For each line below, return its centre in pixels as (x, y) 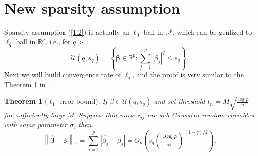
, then (83, 125)
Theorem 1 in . (27, 84)
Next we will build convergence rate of (63, 74)
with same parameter (36, 125)
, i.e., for (58, 41)
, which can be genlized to (212, 32)
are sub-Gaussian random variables (200, 114)
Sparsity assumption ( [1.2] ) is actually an (67, 32)
